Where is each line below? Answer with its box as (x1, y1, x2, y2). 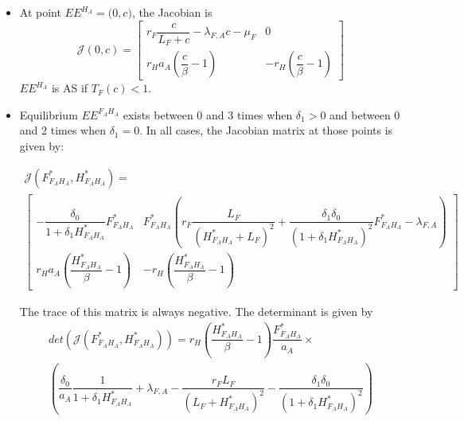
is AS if (51, 80, 88, 96)
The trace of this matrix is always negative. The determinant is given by (19, 303, 373, 320)
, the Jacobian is (131, 4, 213, 20)
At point (19, 4, 61, 20)
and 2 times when (19, 122, 106, 138)
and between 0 (329, 106, 400, 123)
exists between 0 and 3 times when (123, 106, 293, 123)
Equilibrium (19, 106, 78, 123)
